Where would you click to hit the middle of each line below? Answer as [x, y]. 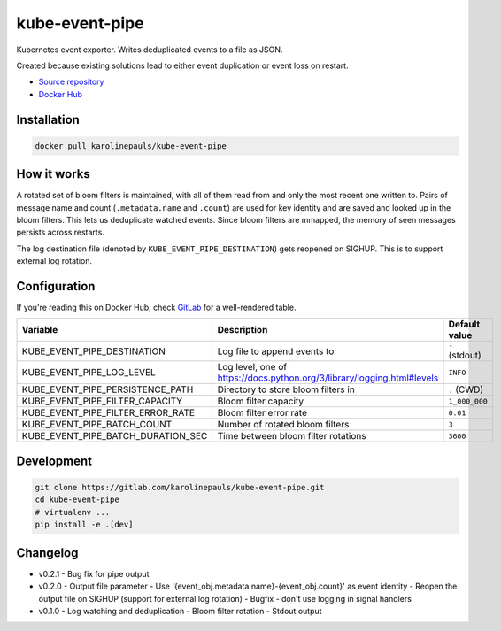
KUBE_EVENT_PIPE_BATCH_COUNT [97, 425]
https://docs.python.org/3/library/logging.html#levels [328, 378]
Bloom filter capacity [261, 401]
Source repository [71, 82]
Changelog [47, 553]
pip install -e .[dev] [84, 525]
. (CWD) [466, 389]
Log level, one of [252, 367]
